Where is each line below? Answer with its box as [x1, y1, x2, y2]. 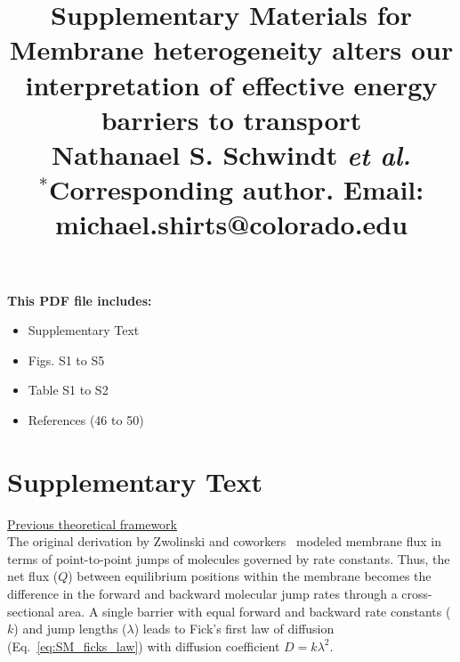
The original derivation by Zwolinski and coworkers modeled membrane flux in [7, 532, 442, 551]
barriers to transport [101, 101, 362, 137]
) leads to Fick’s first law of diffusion [133, 619, 335, 638]
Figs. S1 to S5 [28, 350, 105, 369]
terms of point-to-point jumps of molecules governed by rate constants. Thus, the [7, 549, 450, 568]
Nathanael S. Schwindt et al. [51, 135, 412, 173]
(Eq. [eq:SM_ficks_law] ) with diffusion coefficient [7, 636, 280, 655]
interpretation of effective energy [25, 66, 438, 102]
